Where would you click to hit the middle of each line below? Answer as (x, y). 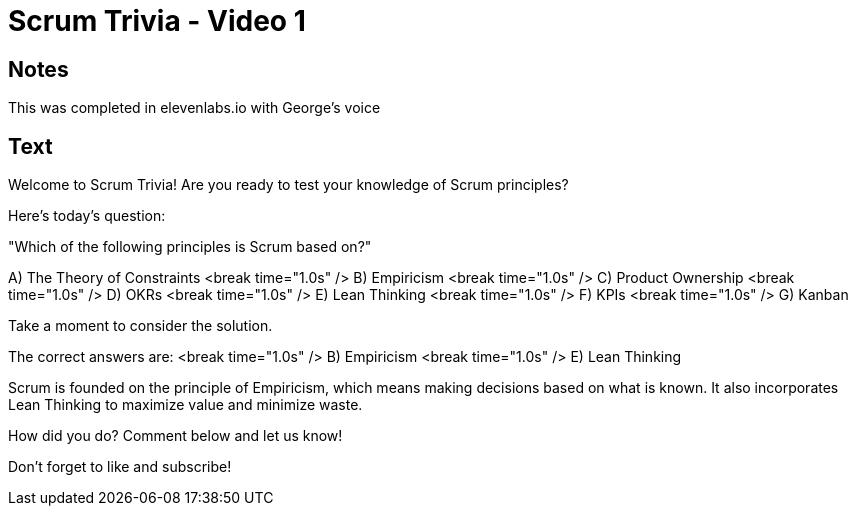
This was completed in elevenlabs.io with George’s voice (194, 108)
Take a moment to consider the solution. (140, 326)
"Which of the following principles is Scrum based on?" (190, 247)
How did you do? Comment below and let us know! (175, 436)
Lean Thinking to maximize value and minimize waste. (185, 405)
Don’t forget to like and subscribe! (120, 467)
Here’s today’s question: (87, 216)
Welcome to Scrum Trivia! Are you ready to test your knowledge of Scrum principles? (288, 185)
